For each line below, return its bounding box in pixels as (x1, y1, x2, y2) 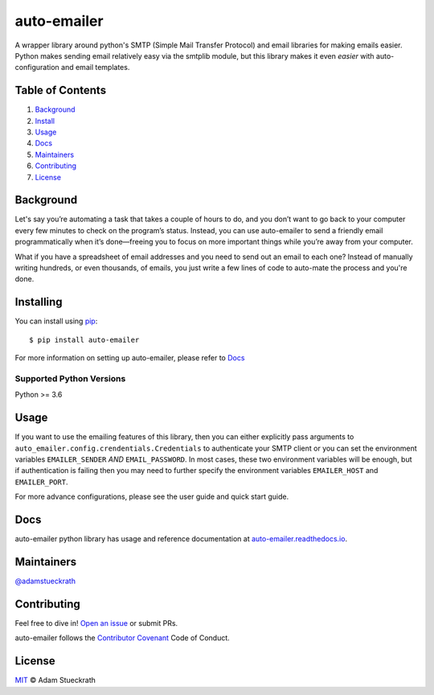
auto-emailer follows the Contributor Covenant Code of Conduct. (14, 633, 231, 643)
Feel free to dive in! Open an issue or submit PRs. (14, 618, 178, 627)
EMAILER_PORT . (14, 477, 68, 487)
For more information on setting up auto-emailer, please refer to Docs (14, 353, 245, 363)
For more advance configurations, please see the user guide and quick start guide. (14, 491, 289, 502)
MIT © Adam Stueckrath (14, 676, 96, 685)
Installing (14, 295, 63, 309)
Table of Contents (14, 84, 107, 97)
